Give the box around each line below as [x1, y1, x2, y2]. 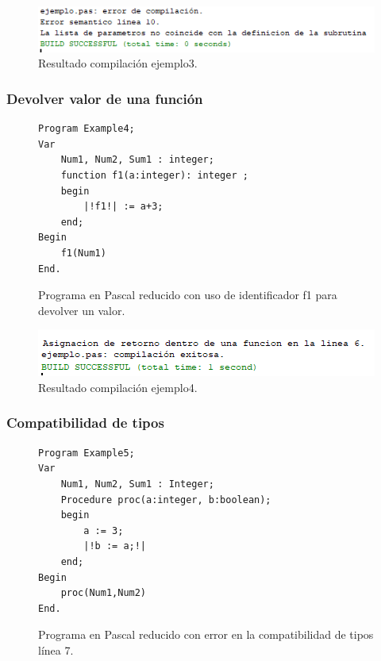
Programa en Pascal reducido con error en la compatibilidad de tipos [38, 626, 374, 643]
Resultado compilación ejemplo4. [38, 379, 198, 395]
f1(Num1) [60, 248, 106, 259]
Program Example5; [38, 447, 135, 459]
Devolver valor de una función [6, 88, 203, 108]
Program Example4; [38, 123, 135, 135]
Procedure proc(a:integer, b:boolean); [60, 494, 271, 505]
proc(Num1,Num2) [60, 587, 147, 599]
